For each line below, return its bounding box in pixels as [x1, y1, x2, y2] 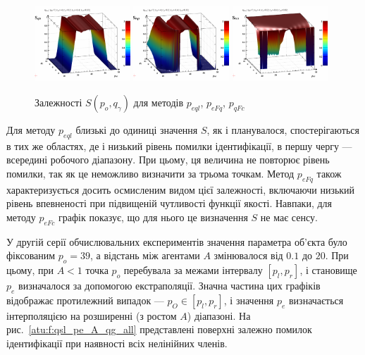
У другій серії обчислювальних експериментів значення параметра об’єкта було [6, 234, 347, 249]
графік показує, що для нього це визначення [58, 209, 248, 224]
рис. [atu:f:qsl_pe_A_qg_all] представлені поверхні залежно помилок [6, 322, 312, 337]
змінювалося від [214, 248, 283, 263]
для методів [133, 94, 184, 109]
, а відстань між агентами [90, 248, 200, 263]
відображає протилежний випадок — [6, 292, 164, 307]
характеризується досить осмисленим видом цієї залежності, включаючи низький [6, 182, 355, 197]
